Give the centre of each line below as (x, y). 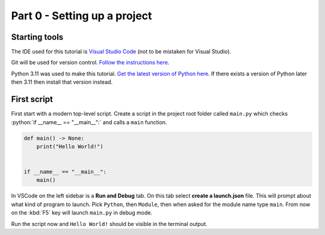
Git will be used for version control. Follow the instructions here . (90, 63)
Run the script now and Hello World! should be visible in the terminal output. (109, 224)
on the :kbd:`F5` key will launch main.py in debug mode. (82, 213)
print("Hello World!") (70, 146)
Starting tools (37, 37)
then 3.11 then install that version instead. (62, 82)
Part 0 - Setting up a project (82, 16)
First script (32, 99)
